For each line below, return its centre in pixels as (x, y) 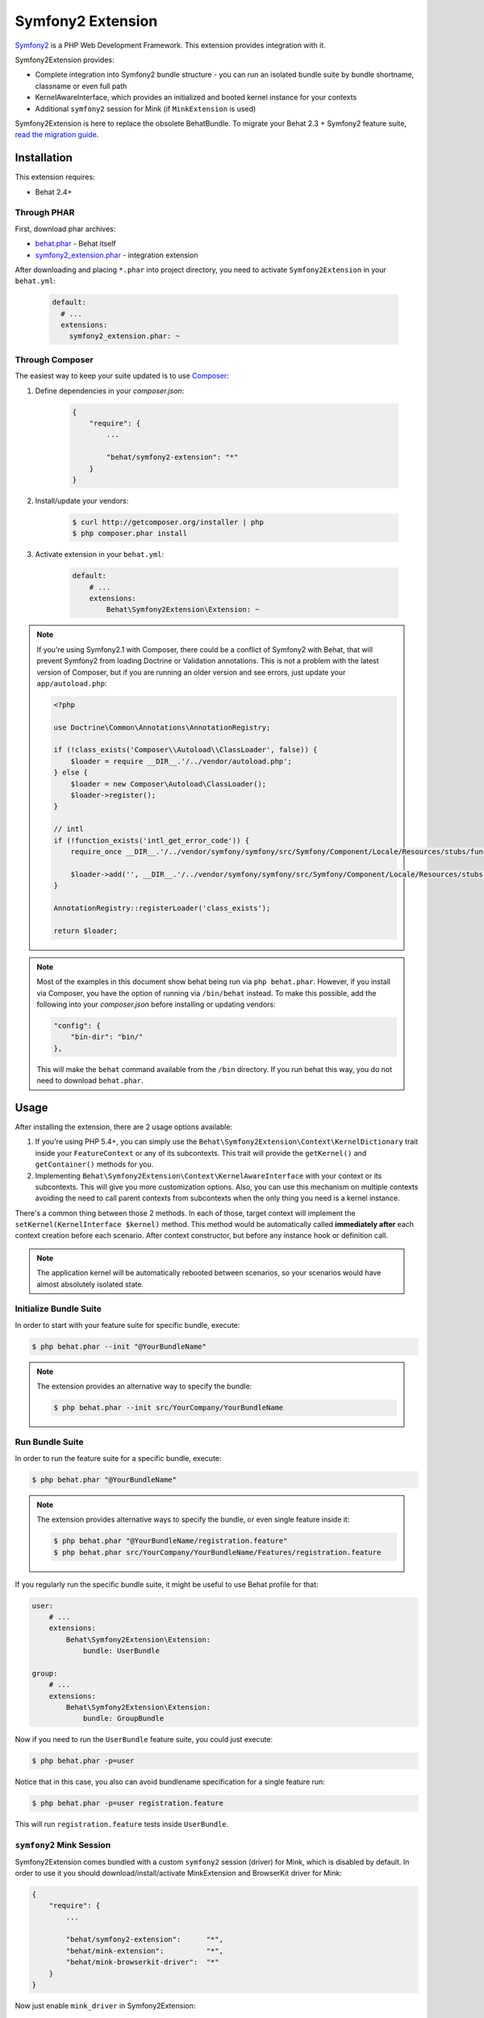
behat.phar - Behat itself (75, 244)
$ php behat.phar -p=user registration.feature (127, 1803)
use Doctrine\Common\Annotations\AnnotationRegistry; (162, 727)
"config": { (77, 1026)
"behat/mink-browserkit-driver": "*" (142, 1962)
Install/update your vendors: (82, 500)
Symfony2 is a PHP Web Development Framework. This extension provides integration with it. (170, 45)
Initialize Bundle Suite (58, 1309)
